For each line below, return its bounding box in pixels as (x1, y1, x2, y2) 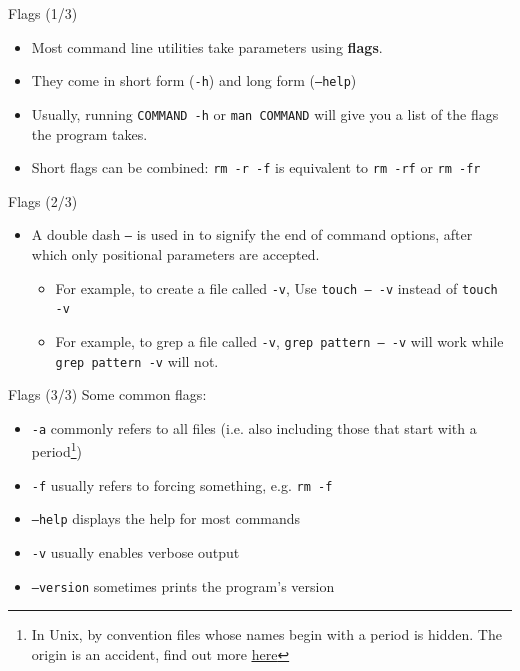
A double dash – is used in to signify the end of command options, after (31, 224, 473, 245)
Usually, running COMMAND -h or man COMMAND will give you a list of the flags (31, 103, 499, 124)
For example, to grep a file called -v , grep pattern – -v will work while (55, 330, 504, 351)
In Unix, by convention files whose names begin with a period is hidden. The (31, 624, 502, 645)
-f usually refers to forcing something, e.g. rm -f (31, 474, 333, 495)
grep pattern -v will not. (55, 350, 219, 371)
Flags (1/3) (8, 3, 78, 23)
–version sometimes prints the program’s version (31, 575, 335, 596)
